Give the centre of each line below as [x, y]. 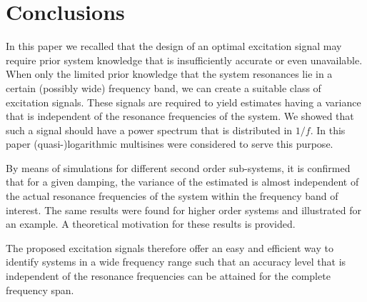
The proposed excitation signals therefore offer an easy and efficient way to [170, 247]
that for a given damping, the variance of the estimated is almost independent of [182, 182]
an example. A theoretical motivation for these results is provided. [151, 224]
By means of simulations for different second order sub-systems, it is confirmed [178, 167]
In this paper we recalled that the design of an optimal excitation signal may [174, 46]
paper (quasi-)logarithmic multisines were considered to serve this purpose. [170, 144]
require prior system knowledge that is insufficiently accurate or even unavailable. [184, 60]
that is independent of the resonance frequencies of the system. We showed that [180, 116]
